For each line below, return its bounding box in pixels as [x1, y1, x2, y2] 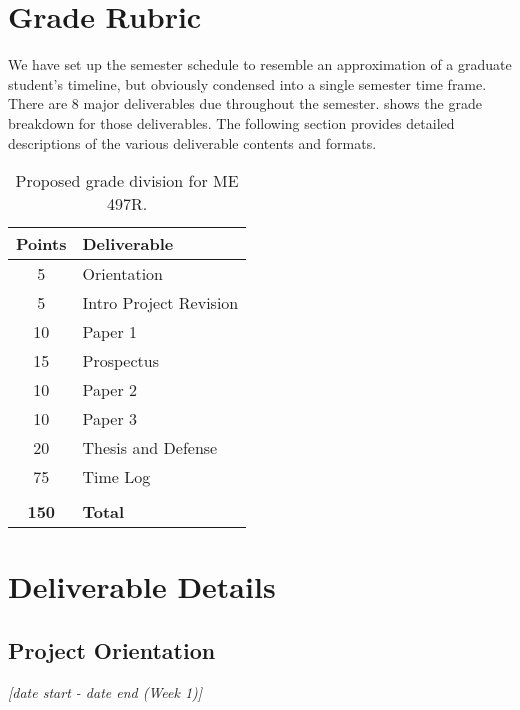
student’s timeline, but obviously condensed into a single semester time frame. [8, 73, 487, 94]
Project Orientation [8, 634, 216, 665]
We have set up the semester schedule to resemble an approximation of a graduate [8, 54, 512, 75]
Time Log [82, 465, 151, 489]
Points [16, 232, 67, 256]
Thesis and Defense [82, 436, 218, 460]
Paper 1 [82, 320, 137, 344]
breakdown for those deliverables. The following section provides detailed [8, 112, 455, 133]
